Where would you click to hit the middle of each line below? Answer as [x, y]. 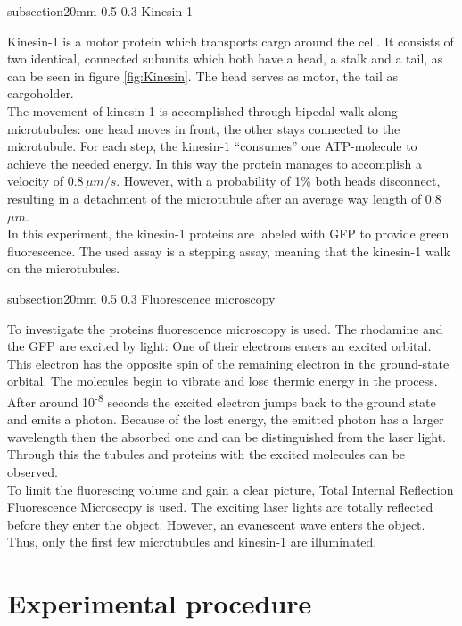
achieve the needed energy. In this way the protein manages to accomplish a [214, 163]
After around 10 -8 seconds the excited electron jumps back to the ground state [222, 400]
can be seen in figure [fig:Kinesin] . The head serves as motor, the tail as [203, 75]
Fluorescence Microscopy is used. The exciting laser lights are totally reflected [220, 507]
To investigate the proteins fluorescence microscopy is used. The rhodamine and [225, 328]
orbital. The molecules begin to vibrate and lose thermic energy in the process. [223, 381]
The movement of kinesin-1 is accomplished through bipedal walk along [202, 110]
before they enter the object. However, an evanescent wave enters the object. [216, 524]
